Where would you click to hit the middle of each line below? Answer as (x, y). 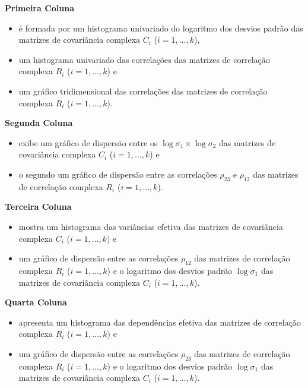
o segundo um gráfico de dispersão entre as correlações (118, 174)
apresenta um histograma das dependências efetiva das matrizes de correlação (160, 322)
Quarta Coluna (36, 302)
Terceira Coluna (38, 206)
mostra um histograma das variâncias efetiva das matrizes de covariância (151, 226)
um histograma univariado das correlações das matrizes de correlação (144, 59)
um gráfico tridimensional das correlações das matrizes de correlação (143, 91)
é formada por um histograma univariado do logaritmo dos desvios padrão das (161, 28)
